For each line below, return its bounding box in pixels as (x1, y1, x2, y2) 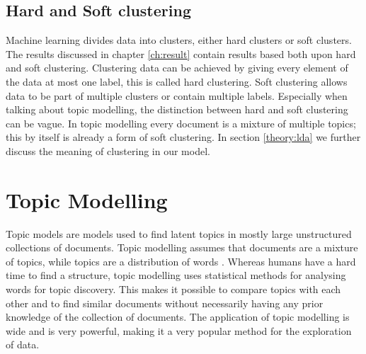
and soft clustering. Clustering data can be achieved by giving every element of (6, 60, 348, 75)
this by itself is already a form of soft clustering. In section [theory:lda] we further (6, 130, 361, 144)
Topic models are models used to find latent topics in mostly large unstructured (6, 226, 352, 241)
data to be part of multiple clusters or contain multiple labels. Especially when (6, 88, 348, 103)
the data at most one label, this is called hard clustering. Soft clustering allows (6, 74, 348, 88)
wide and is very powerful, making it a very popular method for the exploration (6, 323, 352, 338)
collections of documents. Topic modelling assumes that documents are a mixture (6, 240, 358, 255)
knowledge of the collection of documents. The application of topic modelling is (6, 309, 350, 324)
